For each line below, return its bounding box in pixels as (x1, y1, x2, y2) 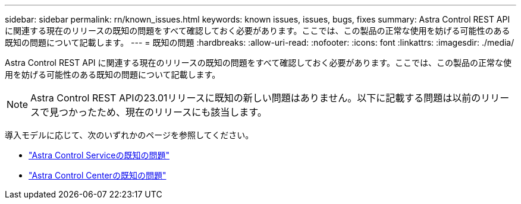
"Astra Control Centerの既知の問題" (29, 170, 167, 180)
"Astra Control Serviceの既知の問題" (29, 150, 170, 160)
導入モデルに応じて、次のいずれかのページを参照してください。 (5, 130, 254, 140)
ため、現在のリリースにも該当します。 (97, 106, 267, 118)
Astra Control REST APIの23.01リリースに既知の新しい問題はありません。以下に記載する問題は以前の (30, 92, 481, 104)
